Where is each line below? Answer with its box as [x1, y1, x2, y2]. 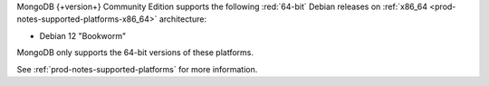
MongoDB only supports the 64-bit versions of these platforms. [16, 47, 254, 58]
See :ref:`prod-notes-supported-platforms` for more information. [16, 63, 258, 74]
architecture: [158, 14, 207, 24]
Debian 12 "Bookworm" [39, 30, 127, 41]
